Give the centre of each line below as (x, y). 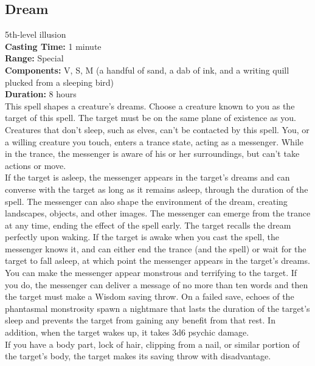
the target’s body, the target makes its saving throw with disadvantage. (138, 356)
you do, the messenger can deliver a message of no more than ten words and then (157, 284)
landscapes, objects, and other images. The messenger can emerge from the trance (158, 213)
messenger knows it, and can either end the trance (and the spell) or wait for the (156, 248)
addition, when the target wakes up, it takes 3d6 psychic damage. (127, 332)
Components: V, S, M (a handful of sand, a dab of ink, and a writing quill (147, 70)
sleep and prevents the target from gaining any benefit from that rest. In (140, 320)
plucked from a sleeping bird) (60, 82)
